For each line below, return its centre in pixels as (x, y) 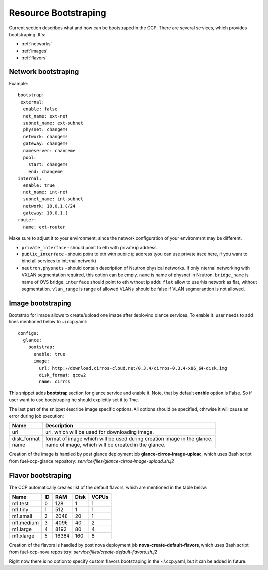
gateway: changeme (45, 144)
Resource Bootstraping (58, 13)
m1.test (21, 504)
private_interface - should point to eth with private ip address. (90, 247)
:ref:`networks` (37, 44)
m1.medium (26, 523)
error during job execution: (36, 416)
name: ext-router (44, 227)
